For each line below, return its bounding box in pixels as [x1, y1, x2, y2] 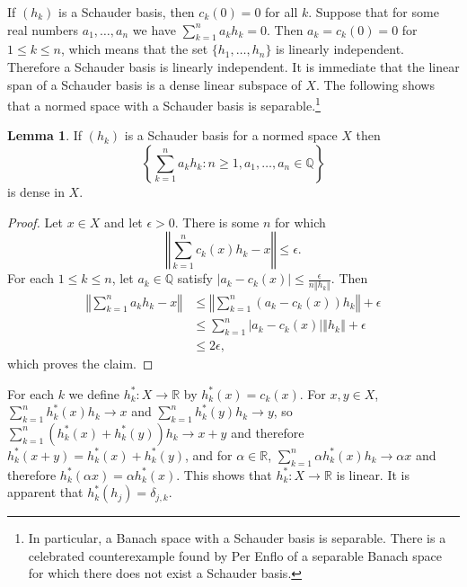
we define [68, 384, 119, 403]
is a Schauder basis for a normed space [124, 126, 338, 145]
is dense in [7, 182, 65, 201]
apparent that [7, 483, 84, 502]
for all [265, 3, 298, 21]
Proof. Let [7, 212, 63, 231]
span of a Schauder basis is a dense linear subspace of [7, 75, 302, 93]
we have [132, 20, 176, 39]
